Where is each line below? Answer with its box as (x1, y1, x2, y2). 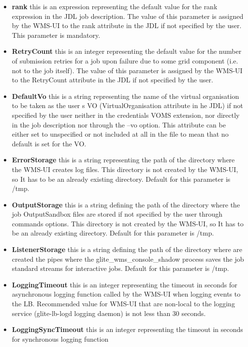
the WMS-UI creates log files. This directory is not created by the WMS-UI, (12, 164, 238, 174)
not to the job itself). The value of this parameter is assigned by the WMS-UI (12, 65, 243, 75)
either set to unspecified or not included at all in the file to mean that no (12, 129, 229, 139)
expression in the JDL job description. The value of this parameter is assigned (12, 11, 244, 21)
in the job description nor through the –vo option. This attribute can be (12, 119, 226, 129)
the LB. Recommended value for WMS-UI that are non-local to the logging (12, 299, 235, 309)
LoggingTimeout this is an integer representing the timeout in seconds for (12, 279, 237, 289)
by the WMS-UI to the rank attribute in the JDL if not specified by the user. (12, 20, 242, 31)
